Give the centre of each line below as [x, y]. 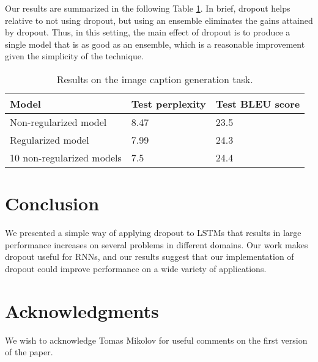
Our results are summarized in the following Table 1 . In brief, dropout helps [148, 8]
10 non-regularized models [66, 157]
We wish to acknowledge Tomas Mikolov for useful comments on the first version [156, 340]
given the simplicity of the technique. [74, 56]
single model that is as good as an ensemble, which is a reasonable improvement [155, 44]
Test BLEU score [258, 103]
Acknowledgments [82, 310]
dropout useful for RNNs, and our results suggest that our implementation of [150, 257]
